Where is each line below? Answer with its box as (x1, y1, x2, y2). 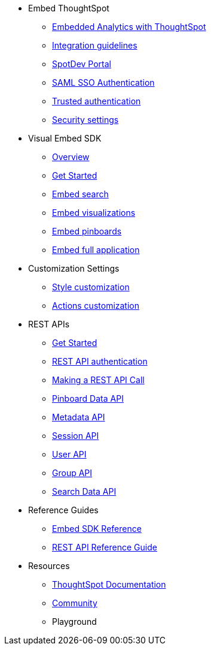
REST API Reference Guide (52, 542, 157, 552)
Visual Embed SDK (28, 133, 102, 143)
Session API (52, 431, 99, 441)
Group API (52, 468, 93, 478)
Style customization (52, 282, 130, 292)
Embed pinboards (52, 226, 122, 236)
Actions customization (52, 300, 140, 311)
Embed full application (52, 245, 140, 255)
